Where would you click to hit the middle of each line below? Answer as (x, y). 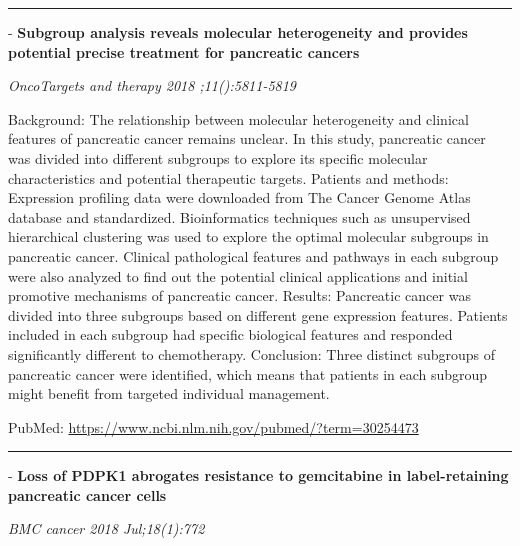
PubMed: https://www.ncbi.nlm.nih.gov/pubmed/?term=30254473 (213, 426)
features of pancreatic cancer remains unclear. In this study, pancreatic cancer (247, 138)
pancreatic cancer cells (87, 494)
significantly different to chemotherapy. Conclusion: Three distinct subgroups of (252, 353)
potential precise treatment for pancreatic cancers (184, 51)
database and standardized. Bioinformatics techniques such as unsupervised (239, 216)
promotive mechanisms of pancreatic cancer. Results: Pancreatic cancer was (239, 295)
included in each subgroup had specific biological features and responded (230, 334)
